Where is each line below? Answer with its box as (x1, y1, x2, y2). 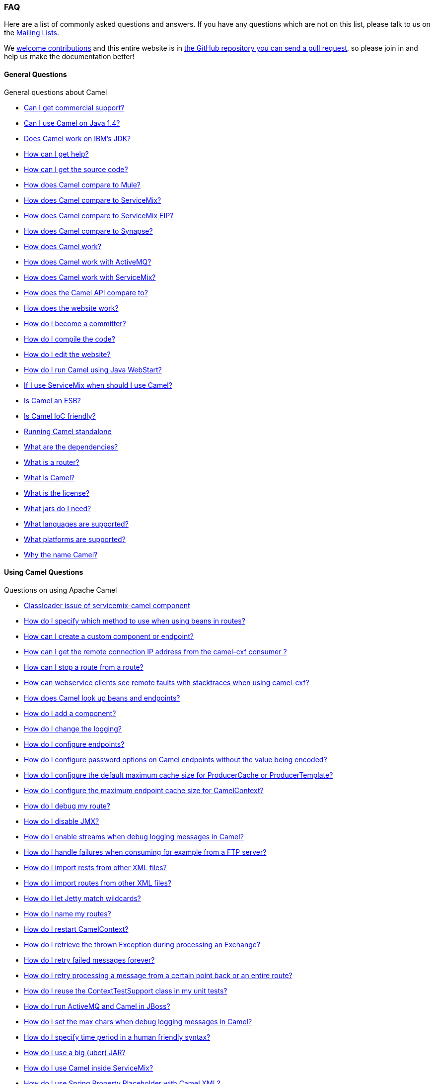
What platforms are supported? (24, 535, 126, 543)
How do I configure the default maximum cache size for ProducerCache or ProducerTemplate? (24, 770, 333, 779)
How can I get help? (24, 149, 89, 158)
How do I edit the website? (24, 350, 111, 359)
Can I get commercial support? (24, 103, 125, 112)
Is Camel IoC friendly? (24, 411, 96, 420)
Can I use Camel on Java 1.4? (24, 118, 120, 127)
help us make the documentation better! (4, 52, 135, 61)
